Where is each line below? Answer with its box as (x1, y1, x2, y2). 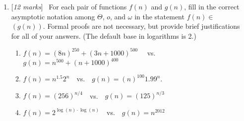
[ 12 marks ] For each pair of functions (11, 1, 127, 11)
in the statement (134, 11, 184, 21)
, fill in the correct (184, 1, 240, 11)
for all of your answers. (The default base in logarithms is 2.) (11, 30, 196, 41)
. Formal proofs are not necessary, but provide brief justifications (43, 21, 240, 31)
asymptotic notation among (11, 11, 95, 21)
